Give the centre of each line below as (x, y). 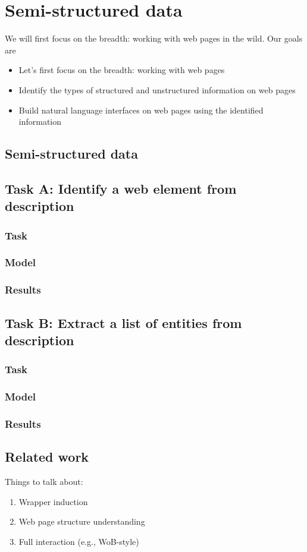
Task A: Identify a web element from (121, 188)
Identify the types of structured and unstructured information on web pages (157, 89)
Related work (47, 457)
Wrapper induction (53, 501)
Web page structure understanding (82, 521)
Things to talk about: (44, 482)
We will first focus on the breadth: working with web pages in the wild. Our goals (154, 38)
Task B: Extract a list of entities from (123, 322)
